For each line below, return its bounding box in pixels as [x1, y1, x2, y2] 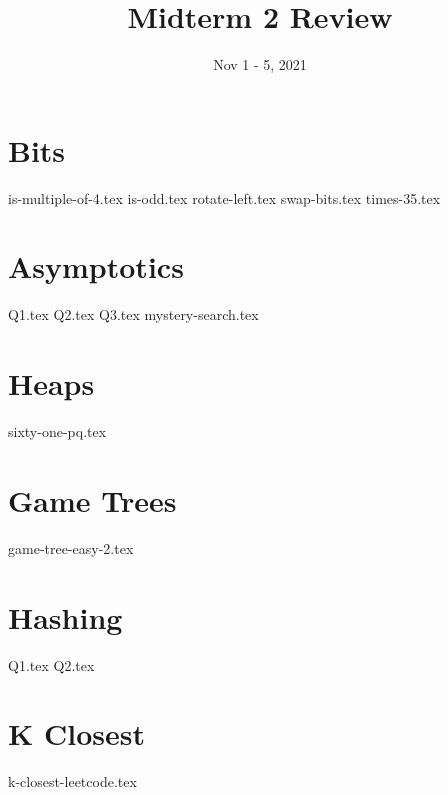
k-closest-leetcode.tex [8, 771, 137, 792]
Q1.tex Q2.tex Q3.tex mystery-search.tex [8, 304, 259, 325]
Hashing [8, 596, 123, 637]
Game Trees [8, 479, 177, 520]
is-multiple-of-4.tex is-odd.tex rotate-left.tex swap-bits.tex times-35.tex [8, 187, 441, 208]
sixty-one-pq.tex [8, 421, 107, 442]
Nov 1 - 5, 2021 [213, 54, 307, 75]
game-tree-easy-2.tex [8, 537, 134, 558]
